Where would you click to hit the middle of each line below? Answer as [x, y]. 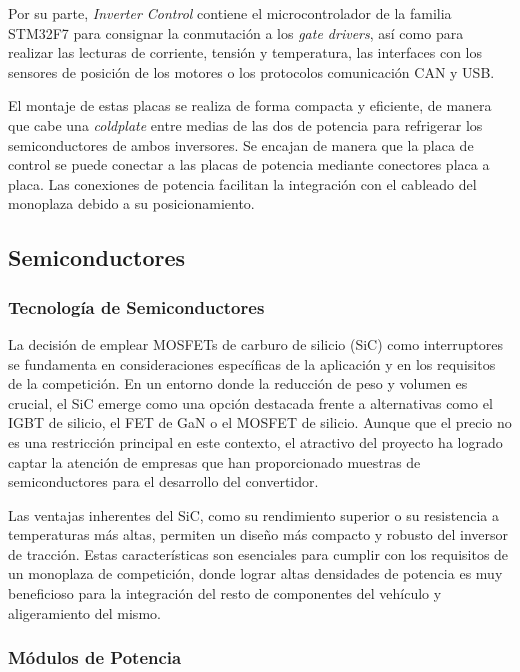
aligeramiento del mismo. [84, 612]
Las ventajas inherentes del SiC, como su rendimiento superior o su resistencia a [253, 514]
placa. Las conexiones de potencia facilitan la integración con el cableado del [242, 183]
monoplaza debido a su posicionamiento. [131, 203]
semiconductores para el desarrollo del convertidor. [163, 481]
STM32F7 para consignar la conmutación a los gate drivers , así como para [236, 32]
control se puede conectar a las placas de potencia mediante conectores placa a [249, 164]
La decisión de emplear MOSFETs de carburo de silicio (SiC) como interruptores [256, 343]
